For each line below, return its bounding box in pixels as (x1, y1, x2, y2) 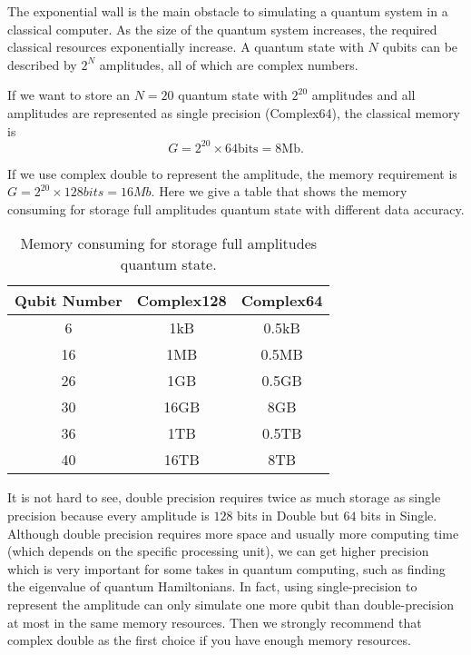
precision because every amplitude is (7, 506, 210, 525)
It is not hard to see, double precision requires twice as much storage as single (7, 488, 441, 507)
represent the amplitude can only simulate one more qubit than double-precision (7, 595, 454, 613)
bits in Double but (237, 506, 339, 525)
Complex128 (136, 290, 227, 312)
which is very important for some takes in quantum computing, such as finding (7, 559, 446, 578)
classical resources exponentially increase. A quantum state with (7, 37, 364, 56)
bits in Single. (360, 506, 437, 525)
